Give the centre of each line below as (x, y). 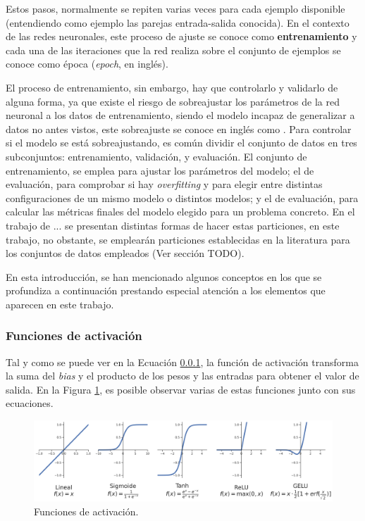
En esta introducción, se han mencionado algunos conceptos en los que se (164, 276)
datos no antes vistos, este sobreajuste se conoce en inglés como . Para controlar (179, 128)
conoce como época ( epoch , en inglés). (87, 64)
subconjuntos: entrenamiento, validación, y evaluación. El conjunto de (156, 156)
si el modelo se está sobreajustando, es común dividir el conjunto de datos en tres (181, 143)
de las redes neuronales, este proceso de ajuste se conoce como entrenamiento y (181, 36)
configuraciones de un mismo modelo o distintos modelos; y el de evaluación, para (182, 197)
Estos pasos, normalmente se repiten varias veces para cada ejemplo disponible (175, 8)
